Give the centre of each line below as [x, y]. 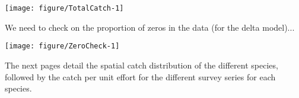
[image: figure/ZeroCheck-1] [62, 46]
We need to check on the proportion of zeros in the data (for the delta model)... [150, 27]
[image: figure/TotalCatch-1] [64, 8]
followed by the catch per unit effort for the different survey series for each [140, 76]
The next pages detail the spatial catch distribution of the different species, [141, 65]
